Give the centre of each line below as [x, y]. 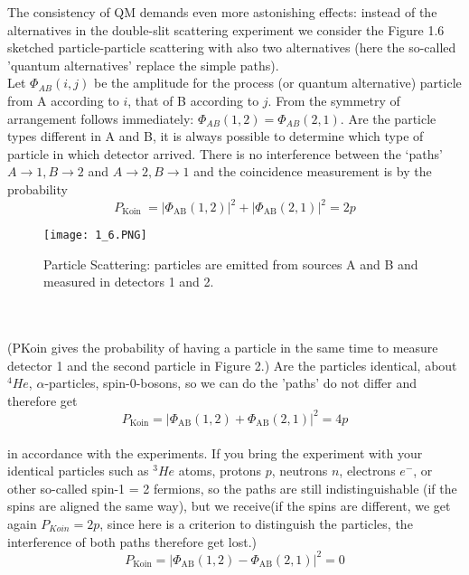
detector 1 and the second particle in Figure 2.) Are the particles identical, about [232, 365]
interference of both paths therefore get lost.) [132, 541]
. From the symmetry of [334, 100]
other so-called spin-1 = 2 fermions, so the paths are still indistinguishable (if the [232, 488]
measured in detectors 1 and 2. [129, 282]
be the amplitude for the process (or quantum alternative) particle [277, 83]
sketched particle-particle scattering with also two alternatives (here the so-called [232, 47]
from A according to [63, 100]
